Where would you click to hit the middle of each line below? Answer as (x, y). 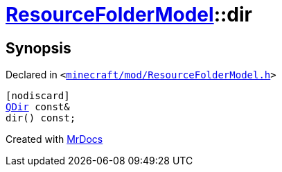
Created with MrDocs (54, 139)
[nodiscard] (38, 96)
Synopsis (38, 48)
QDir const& (38, 107)
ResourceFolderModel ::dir (129, 15)
